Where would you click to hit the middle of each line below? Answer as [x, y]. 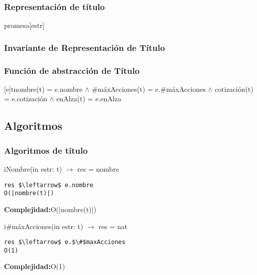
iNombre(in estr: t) [33, 169]
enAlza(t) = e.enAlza [89, 99]
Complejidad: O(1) [35, 266]
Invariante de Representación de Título [85, 47]
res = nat [113, 226]
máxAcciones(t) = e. [129, 89]
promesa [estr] [24, 25]
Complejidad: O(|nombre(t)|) [50, 209]
